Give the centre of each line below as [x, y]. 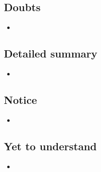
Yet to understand [50, 146]
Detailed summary [51, 53]
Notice [20, 99]
